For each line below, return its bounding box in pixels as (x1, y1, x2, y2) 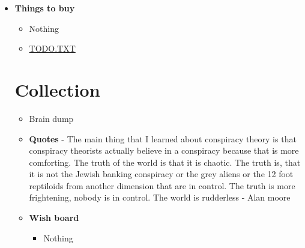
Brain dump (29, 112, 74, 124)
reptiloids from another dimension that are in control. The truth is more (29, 179, 295, 192)
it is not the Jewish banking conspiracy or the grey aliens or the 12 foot (29, 168, 294, 180)
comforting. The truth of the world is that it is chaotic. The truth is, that (29, 156, 301, 168)
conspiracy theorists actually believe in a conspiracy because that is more (29, 144, 299, 157)
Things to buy (14, 2, 75, 14)
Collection (14, 77, 100, 101)
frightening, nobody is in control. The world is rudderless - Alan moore (29, 191, 291, 204)
